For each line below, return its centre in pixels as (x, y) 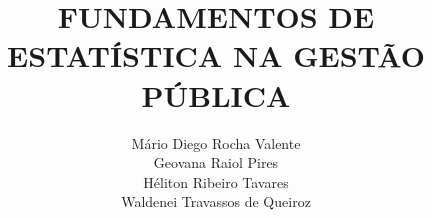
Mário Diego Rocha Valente (216, 142)
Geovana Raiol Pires (216, 162)
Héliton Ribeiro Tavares (216, 181)
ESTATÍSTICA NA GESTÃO (216, 55)
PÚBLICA (216, 94)
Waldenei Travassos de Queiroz (216, 201)
